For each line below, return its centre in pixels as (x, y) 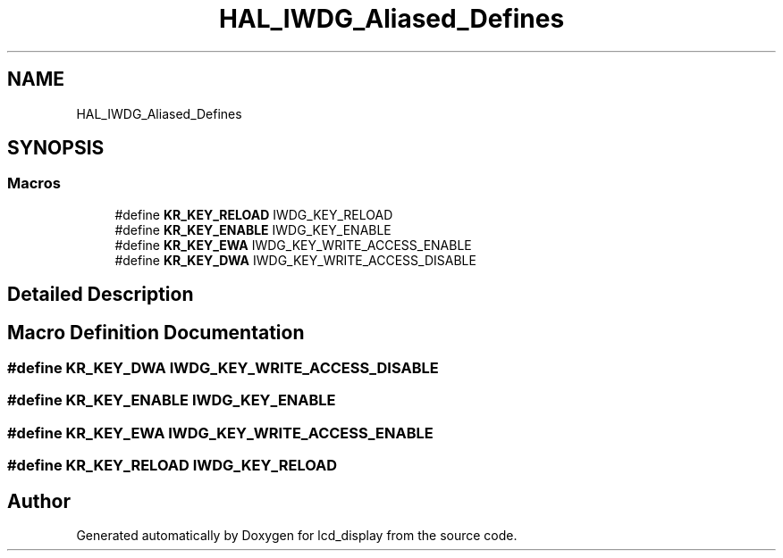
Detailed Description (101, 295)
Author (39, 501)
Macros (34, 183)
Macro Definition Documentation (156, 332)
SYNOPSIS (56, 148)
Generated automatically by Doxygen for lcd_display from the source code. (297, 536)
